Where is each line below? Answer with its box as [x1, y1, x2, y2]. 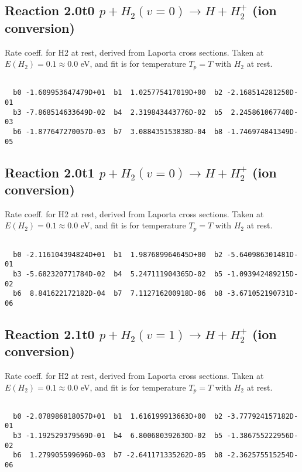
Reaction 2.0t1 [5, 163, 95, 181]
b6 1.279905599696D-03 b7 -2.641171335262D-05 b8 [13, 451, 223, 460]
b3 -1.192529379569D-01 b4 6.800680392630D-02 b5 [13, 432, 223, 440]
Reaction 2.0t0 [5, 1, 95, 19]
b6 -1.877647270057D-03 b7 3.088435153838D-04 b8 [13, 127, 223, 136]
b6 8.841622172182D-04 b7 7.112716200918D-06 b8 [13, 289, 223, 298]
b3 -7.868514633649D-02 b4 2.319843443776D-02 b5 [13, 108, 223, 117]
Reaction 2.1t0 [5, 324, 95, 343]
